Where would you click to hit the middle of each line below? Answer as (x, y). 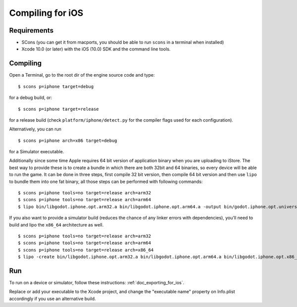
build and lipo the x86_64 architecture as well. (56, 224)
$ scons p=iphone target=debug (56, 86)
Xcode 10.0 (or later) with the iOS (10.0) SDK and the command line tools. (96, 49)
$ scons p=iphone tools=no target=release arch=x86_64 (86, 250)
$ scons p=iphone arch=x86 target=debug (68, 140)
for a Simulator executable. (37, 152)
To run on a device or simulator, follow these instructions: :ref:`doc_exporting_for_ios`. (97, 283)
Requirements (31, 30)
